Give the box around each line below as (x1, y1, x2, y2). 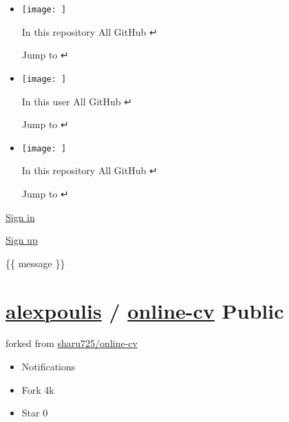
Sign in (6, 209, 35, 224)
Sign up (6, 233, 38, 247)
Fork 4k (21, 382, 54, 397)
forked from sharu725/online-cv (6, 336, 138, 350)
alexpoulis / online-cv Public (6, 296, 284, 324)
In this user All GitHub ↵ (21, 94, 133, 108)
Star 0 (21, 405, 48, 420)
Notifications (21, 359, 76, 374)
